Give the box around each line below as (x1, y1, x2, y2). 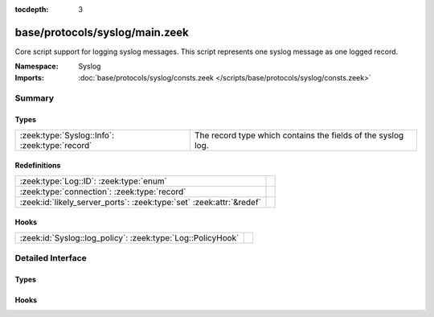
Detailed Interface (14, 253, 88, 264)
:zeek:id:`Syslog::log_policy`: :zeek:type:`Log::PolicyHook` (19, 232, 240, 243)
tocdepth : (14, 5, 49, 14)
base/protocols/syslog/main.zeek (14, 25, 189, 39)
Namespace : (14, 61, 59, 72)
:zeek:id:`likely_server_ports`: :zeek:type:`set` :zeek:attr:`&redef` (19, 196, 261, 208)
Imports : (14, 72, 44, 82)
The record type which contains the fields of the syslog (194, 130, 404, 141)
